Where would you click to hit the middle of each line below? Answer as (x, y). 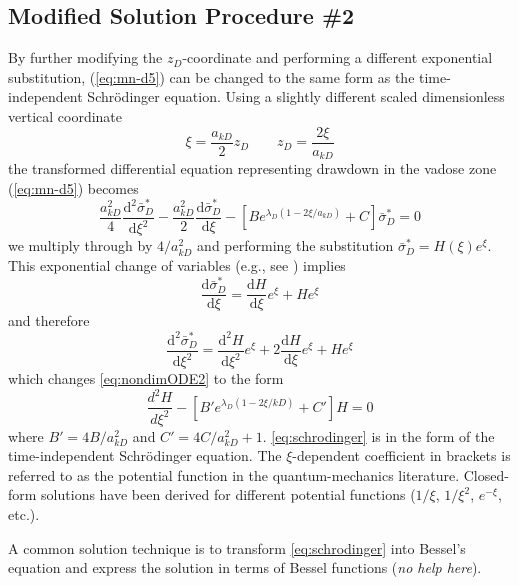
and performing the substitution (295, 245)
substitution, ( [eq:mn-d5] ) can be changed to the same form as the (211, 76)
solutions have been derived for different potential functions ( (228, 494)
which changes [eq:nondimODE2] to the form (146, 378)
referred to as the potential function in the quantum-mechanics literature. (234, 474)
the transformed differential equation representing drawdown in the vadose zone (252, 168)
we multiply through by (80, 245)
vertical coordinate (65, 115)
